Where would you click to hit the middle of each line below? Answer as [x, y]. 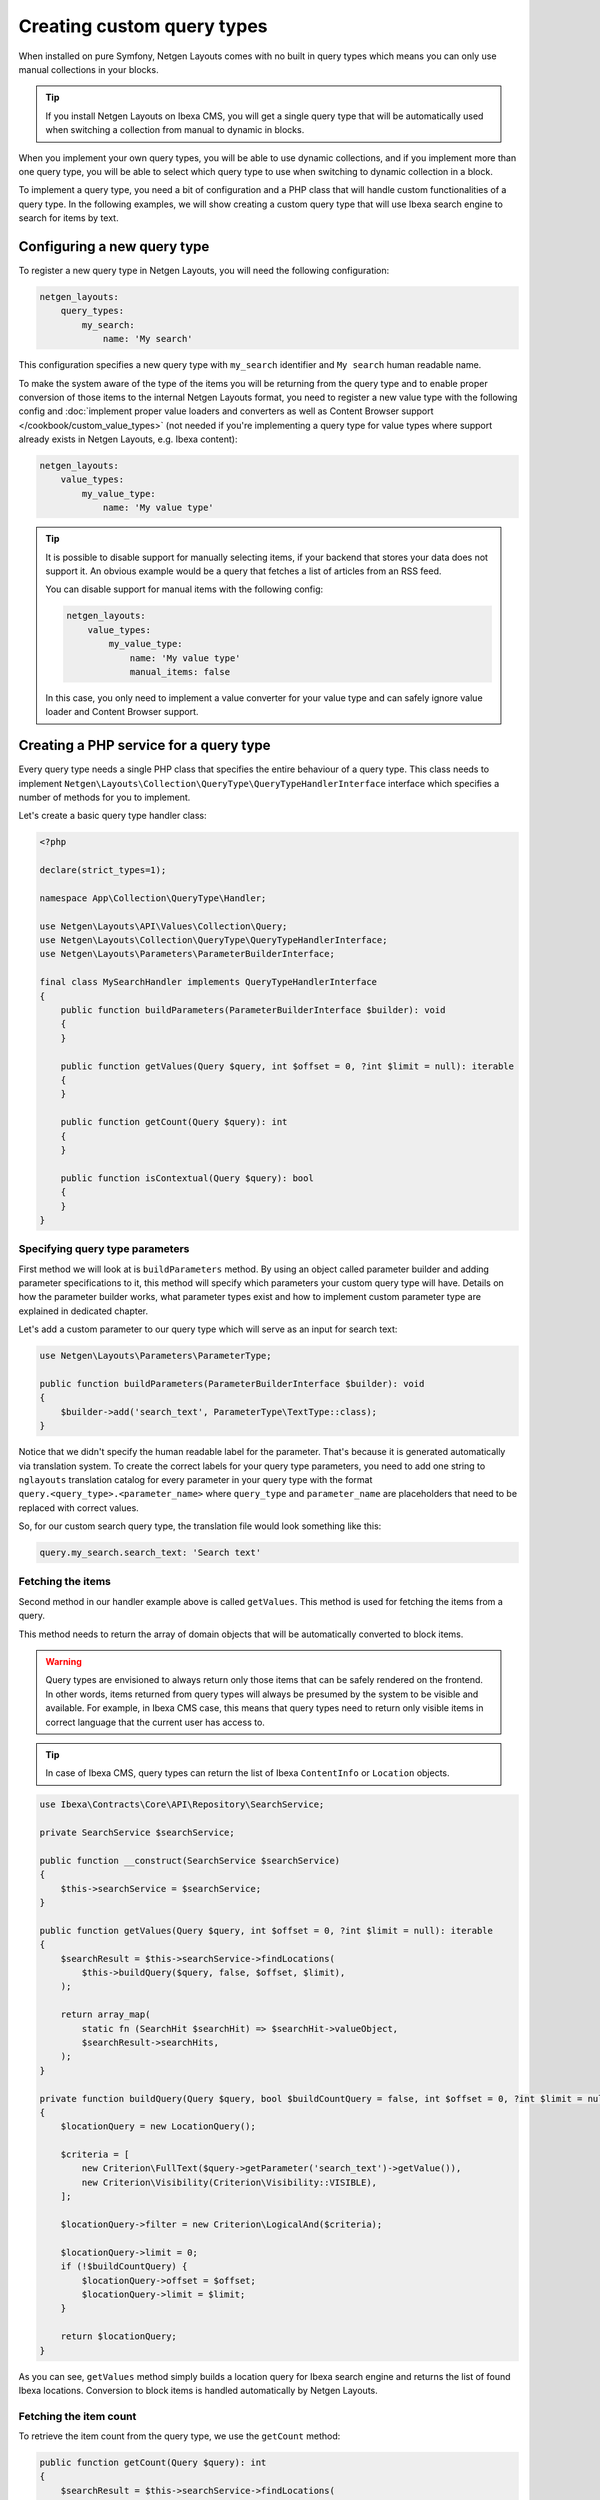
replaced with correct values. [78, 1507]
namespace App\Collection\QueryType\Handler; [153, 898]
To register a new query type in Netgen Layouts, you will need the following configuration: [204, 270]
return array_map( [105, 2014]
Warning [63, 1661]
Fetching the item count [77, 2416]
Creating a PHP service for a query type [144, 745]
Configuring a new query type [114, 246]
